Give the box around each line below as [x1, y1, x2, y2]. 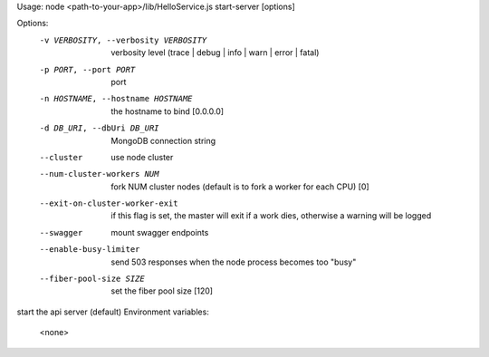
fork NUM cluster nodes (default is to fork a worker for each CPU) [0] [110, 181, 370, 192]
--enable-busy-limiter [39, 245, 140, 255]
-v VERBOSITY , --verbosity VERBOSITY [39, 34, 207, 45]
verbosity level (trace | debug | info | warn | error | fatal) [110, 47, 320, 58]
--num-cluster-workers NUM [39, 169, 159, 179]
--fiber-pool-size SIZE [39, 274, 145, 285]
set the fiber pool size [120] [110, 285, 213, 296]
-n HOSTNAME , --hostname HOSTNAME [39, 93, 193, 104]
